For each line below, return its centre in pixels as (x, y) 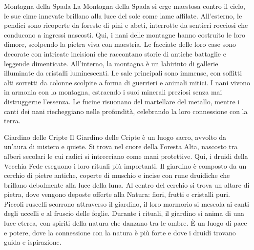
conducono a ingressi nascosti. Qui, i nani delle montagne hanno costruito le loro (125, 34)
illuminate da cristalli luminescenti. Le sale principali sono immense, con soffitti (123, 73)
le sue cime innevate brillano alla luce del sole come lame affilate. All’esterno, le (123, 15)
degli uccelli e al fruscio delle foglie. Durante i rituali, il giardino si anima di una (124, 213)
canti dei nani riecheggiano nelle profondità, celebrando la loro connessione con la (126, 111)
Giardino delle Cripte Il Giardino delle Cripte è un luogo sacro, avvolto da (115, 137)
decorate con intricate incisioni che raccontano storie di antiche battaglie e (115, 53)
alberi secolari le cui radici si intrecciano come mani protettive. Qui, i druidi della (126, 156)
